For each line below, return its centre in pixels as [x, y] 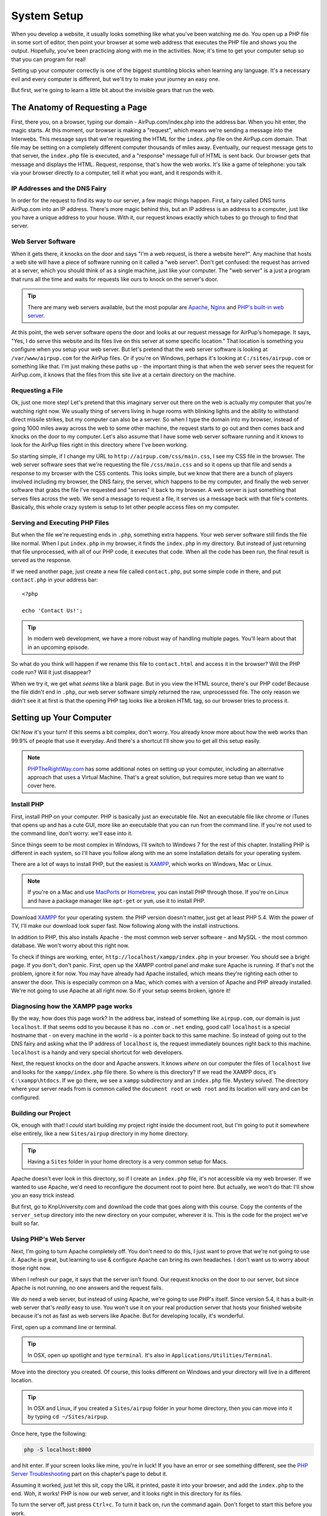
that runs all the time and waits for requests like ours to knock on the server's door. [115, 279]
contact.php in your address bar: [54, 580]
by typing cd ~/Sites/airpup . [68, 1417]
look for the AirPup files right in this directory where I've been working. [100, 445]
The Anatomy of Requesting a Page [79, 107]
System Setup [48, 16]
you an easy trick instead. [43, 1195]
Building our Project [41, 1113]
